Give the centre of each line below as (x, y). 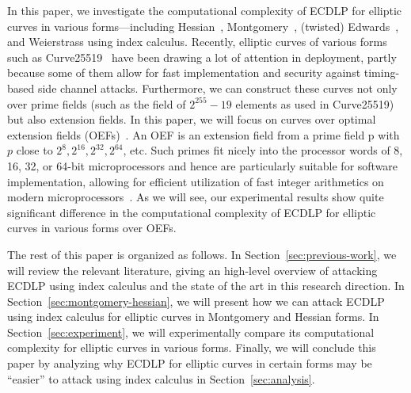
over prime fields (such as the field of (97, 103)
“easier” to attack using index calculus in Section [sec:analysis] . (161, 378)
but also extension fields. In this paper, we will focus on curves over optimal (192, 119)
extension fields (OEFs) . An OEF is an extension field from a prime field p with (204, 134)
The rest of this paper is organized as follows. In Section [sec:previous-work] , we (202, 254)
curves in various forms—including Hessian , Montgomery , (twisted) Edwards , (203, 26)
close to (34, 150)
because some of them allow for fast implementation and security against (184, 72)
